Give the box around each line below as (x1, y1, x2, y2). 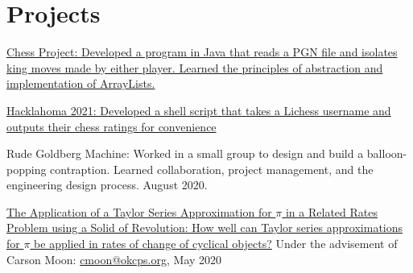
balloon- (366, 145, 407, 162)
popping (6, 160, 47, 177)
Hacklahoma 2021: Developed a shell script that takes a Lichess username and (6, 101, 391, 118)
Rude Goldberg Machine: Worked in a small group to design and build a (6, 145, 364, 162)
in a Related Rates (285, 203, 378, 220)
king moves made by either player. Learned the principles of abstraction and (6, 59, 383, 76)
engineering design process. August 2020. (6, 176, 208, 193)
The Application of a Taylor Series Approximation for (6, 203, 272, 220)
